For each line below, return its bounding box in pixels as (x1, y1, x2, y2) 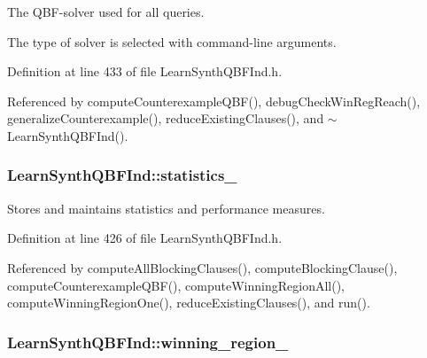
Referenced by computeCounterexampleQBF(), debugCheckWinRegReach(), (7, 91, 421, 110)
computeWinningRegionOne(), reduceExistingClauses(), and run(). (7, 293, 370, 312)
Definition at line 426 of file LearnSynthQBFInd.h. (7, 229, 283, 247)
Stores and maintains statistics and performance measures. (7, 198, 325, 217)
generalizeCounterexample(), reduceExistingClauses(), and (7, 109, 324, 128)
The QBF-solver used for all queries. (7, 3, 205, 20)
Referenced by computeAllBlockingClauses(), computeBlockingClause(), (7, 258, 398, 276)
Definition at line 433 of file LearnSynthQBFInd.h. (7, 62, 283, 81)
